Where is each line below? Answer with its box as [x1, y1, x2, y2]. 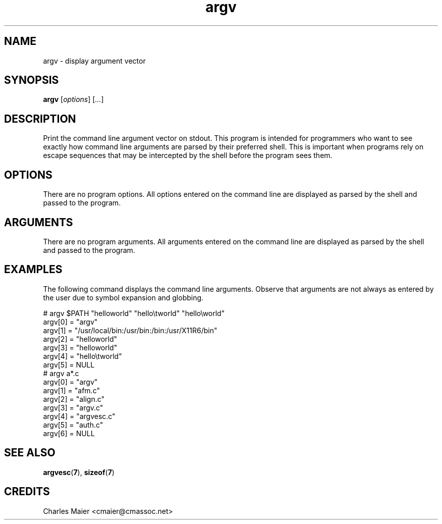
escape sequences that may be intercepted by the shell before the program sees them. [43, 151, 333, 160]
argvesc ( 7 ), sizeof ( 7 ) [43, 467, 115, 477]
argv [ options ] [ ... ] [43, 95, 104, 104]
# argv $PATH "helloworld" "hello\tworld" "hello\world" [43, 308, 225, 318]
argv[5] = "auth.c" [43, 420, 103, 429]
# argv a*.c [43, 369, 79, 378]
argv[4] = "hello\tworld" [43, 351, 122, 360]
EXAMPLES [4, 263, 63, 276]
